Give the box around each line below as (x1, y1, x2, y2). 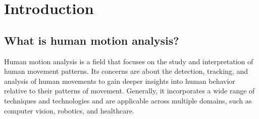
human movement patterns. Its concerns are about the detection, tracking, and (4, 66, 248, 76)
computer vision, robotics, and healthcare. (4, 105, 134, 115)
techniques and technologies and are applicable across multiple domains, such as (4, 95, 252, 105)
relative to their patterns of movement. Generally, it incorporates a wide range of (4, 85, 255, 96)
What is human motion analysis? (4, 32, 179, 48)
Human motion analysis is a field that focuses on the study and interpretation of (4, 56, 253, 66)
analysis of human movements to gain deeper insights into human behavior (4, 75, 235, 86)
